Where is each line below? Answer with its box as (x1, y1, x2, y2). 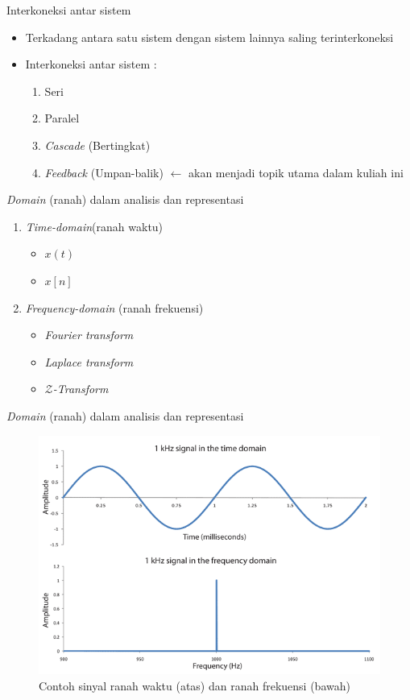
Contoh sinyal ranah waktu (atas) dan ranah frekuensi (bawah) (39, 677, 350, 694)
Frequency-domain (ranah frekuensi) (25, 299, 204, 316)
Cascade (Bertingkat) (44, 136, 151, 153)
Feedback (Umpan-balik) (44, 164, 164, 180)
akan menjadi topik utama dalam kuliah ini (188, 164, 404, 180)
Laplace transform (44, 353, 134, 370)
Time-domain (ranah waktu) (25, 217, 164, 234)
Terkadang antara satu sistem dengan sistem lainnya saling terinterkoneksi (25, 28, 394, 45)
